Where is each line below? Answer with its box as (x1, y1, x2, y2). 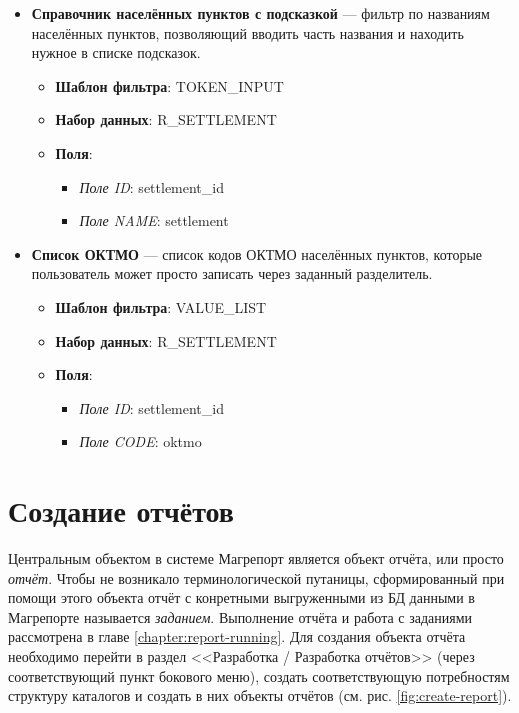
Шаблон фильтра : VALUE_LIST (55, 296, 267, 317)
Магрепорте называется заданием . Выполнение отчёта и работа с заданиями (8, 606, 473, 627)
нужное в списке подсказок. (31, 42, 201, 63)
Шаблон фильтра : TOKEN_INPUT (55, 75, 284, 96)
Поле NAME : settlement (79, 210, 229, 231)
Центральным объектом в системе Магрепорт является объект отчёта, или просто (8, 548, 504, 569)
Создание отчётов (8, 490, 234, 531)
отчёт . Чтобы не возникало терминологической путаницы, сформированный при (8, 567, 505, 588)
